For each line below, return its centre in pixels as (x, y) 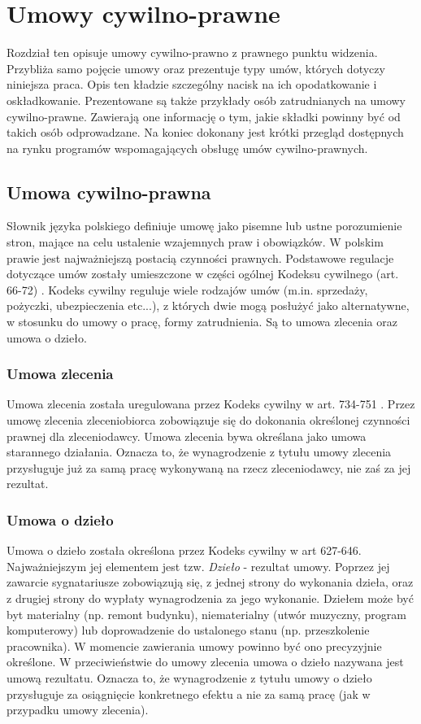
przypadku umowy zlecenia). (78, 710)
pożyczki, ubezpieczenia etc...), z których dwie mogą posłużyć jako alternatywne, (208, 305)
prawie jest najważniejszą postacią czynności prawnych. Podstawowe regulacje (200, 257)
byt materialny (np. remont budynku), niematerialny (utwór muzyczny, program (206, 614)
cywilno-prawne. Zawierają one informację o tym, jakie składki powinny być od (204, 116)
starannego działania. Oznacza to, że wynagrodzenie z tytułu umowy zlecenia (199, 452)
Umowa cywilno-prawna (109, 192)
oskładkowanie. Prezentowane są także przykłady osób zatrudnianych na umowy (206, 100)
